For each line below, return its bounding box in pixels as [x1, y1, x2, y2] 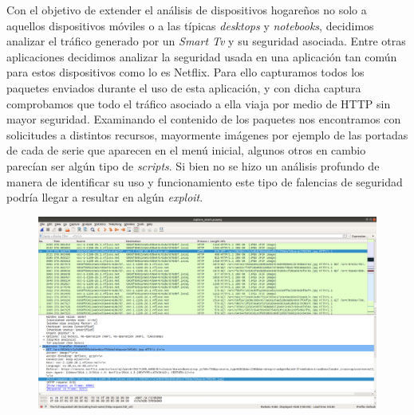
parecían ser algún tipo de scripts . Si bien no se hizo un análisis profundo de [6, 157, 380, 174]
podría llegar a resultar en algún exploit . [6, 189, 203, 206]
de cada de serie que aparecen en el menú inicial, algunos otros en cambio [6, 142, 366, 159]
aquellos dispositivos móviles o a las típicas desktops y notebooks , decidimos [6, 17, 374, 33]
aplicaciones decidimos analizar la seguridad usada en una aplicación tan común [6, 48, 397, 65]
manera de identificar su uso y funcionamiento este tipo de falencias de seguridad [6, 173, 403, 190]
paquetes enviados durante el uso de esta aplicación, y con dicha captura [6, 79, 361, 96]
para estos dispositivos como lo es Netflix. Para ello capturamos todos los [6, 64, 365, 80]
